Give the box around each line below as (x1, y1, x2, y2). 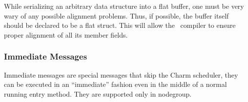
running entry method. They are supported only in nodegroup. (4, 88, 192, 99)
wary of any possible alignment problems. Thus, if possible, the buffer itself (4, 10, 229, 20)
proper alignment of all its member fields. (4, 29, 128, 40)
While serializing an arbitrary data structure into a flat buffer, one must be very (4, 1, 244, 11)
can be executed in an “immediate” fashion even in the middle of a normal (4, 79, 227, 89)
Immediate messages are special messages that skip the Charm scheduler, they (4, 69, 238, 80)
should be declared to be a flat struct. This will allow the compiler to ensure (4, 20, 236, 30)
